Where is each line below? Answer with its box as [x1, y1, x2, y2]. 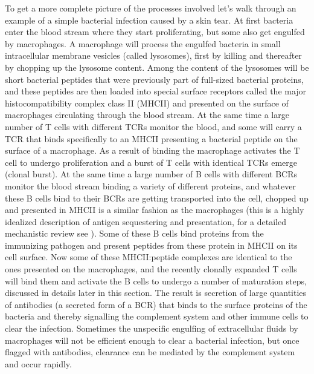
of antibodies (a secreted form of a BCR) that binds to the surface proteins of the [5, 298, 307, 310]
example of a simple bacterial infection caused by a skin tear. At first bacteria [5, 13, 293, 26]
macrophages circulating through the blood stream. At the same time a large [5, 108, 289, 121]
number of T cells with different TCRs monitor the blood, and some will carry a [5, 120, 302, 133]
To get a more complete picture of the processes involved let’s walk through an [5, 2, 296, 14]
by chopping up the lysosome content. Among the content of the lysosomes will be [5, 61, 309, 73]
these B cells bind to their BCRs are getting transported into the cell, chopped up [5, 191, 309, 204]
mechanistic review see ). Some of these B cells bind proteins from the [5, 227, 264, 240]
